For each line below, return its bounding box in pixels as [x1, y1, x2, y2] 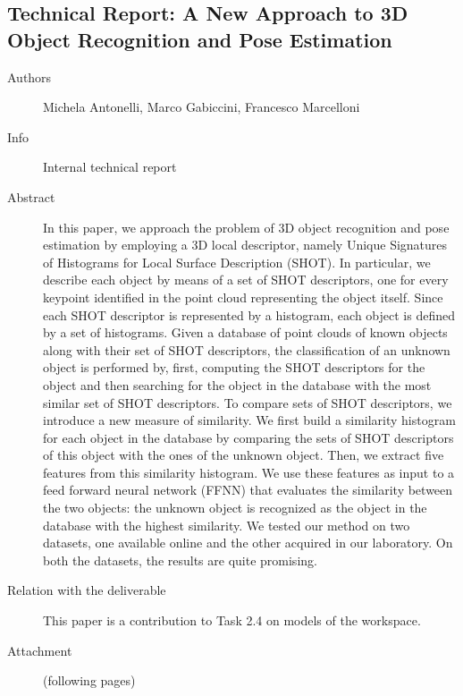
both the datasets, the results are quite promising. [43, 550, 317, 569]
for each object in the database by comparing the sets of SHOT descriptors [43, 428, 454, 446]
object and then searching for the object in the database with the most [43, 375, 432, 394]
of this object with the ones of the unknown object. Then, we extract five [43, 446, 444, 464]
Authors [7, 67, 52, 86]
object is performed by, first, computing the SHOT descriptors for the [43, 358, 425, 377]
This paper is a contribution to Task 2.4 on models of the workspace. [43, 611, 421, 630]
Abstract [7, 187, 55, 206]
